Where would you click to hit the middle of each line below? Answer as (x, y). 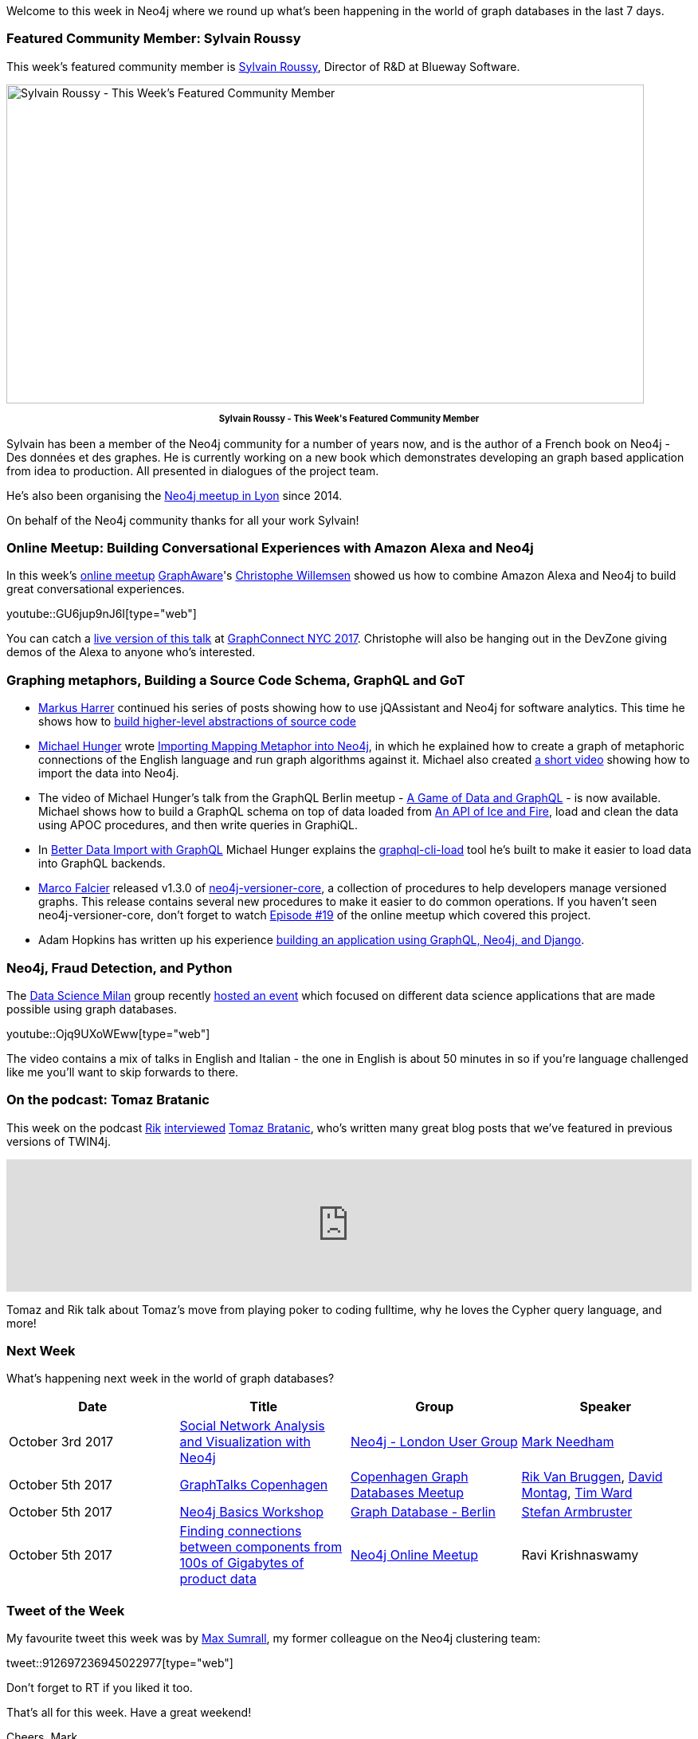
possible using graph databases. (92, 1009)
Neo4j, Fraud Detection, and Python (120, 968)
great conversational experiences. (96, 589)
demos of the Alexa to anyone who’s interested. (131, 652)
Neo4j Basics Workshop (251, 1512)
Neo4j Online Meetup (415, 1555)
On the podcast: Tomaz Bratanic (108, 1100)
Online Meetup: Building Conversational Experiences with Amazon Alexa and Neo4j (270, 548)
